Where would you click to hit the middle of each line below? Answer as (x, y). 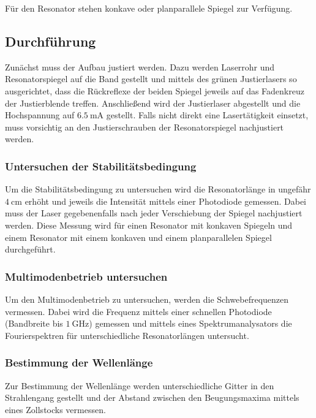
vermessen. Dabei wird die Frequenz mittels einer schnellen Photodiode (138, 311)
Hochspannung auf (40, 115)
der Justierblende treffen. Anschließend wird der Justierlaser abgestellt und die (153, 103)
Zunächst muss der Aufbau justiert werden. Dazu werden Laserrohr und (140, 66)
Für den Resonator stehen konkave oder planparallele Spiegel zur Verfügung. (149, 8)
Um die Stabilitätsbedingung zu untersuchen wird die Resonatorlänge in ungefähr (158, 189)
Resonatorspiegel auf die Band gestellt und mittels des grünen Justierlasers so (151, 79)
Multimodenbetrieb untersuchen (86, 276)
